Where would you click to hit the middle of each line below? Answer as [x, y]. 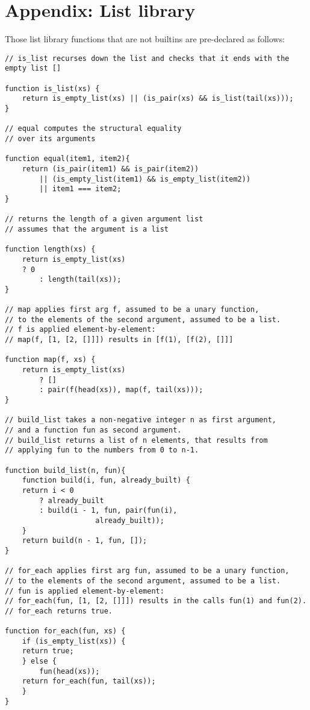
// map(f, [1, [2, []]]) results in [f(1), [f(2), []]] [119, 340]
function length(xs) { [50, 249]
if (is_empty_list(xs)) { [74, 641]
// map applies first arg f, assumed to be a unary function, [132, 310]
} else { [39, 661]
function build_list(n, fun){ [65, 470]
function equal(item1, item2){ [67, 159]
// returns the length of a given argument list [104, 219]
